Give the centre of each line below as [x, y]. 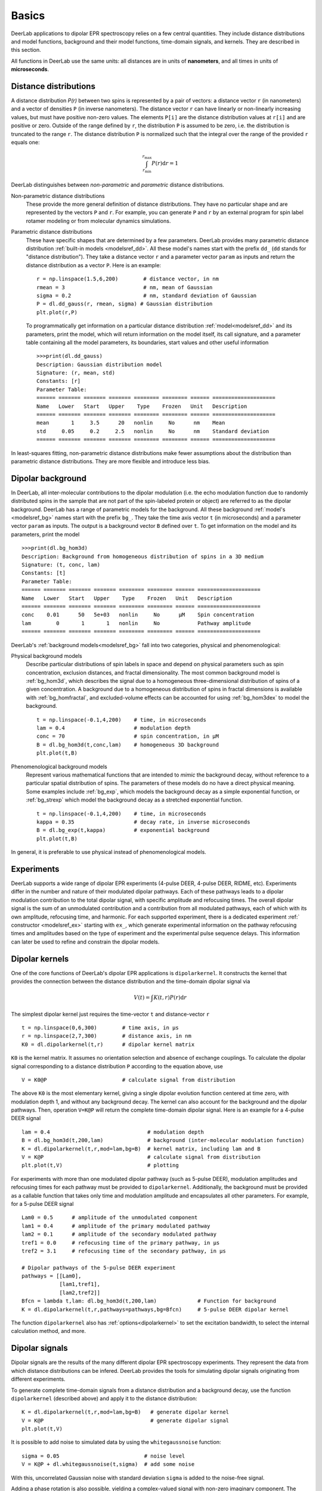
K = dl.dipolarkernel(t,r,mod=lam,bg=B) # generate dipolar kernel [126, 1412]
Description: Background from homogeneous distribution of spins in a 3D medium [143, 556]
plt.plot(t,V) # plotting [100, 1165]
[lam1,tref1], [80, 1284]
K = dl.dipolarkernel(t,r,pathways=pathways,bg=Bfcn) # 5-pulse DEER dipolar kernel [155, 1309]
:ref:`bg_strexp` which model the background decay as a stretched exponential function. [134, 800]
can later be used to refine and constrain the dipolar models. [85, 942]
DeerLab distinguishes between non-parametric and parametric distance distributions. [118, 185]
